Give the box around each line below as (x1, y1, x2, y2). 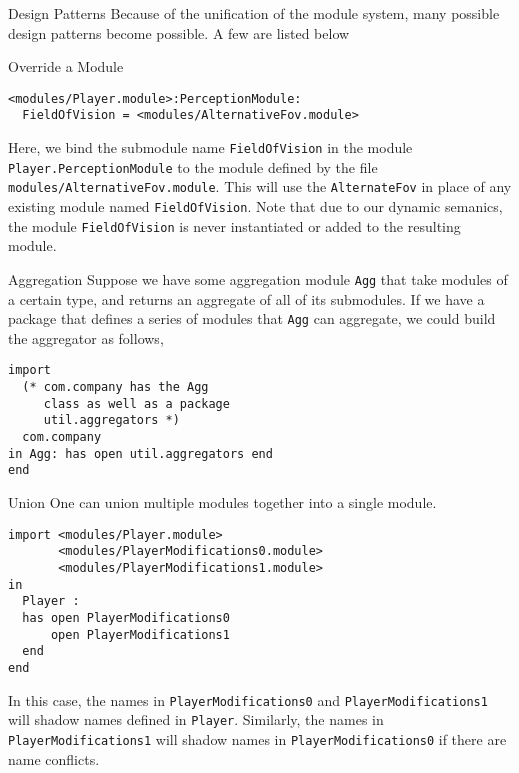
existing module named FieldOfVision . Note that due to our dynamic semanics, (8, 196, 503, 217)
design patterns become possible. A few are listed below (8, 22, 350, 43)
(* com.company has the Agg (22, 380, 209, 395)
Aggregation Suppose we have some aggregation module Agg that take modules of (8, 268, 508, 289)
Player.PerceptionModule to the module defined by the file (8, 156, 378, 177)
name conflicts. (8, 748, 100, 769)
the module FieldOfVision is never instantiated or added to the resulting (8, 215, 461, 236)
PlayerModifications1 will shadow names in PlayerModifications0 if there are (8, 728, 507, 749)
